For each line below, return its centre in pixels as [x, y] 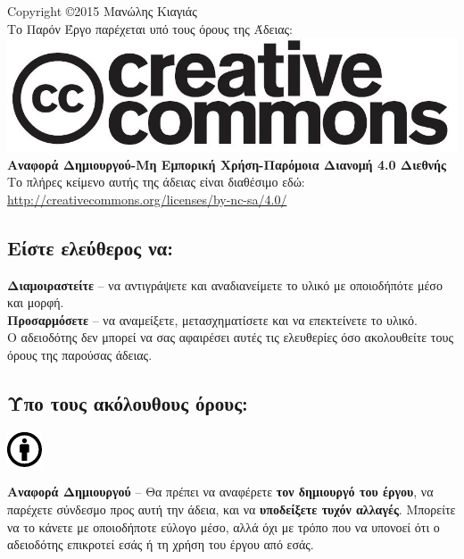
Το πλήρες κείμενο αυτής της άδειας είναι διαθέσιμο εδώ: [156, 182]
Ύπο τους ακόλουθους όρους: [128, 402]
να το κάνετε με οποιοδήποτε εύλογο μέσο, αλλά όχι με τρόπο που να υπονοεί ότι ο [224, 526]
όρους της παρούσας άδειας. [80, 354]
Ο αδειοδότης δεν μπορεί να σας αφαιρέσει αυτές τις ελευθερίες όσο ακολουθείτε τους [230, 337]
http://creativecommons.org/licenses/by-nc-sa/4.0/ [147, 199]
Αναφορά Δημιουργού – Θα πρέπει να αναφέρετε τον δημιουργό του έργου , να [220, 492]
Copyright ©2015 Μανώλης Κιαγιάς [102, 11]
